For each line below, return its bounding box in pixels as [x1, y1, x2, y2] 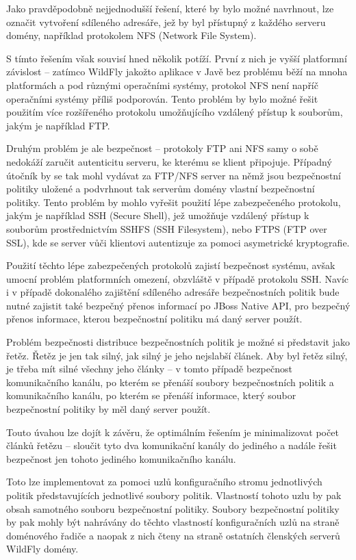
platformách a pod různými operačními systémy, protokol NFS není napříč [6, 77, 318, 92]
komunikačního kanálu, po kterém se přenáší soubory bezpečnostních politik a [6, 374, 334, 389]
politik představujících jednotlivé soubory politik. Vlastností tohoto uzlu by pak [6, 488, 342, 502]
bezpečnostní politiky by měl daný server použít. [6, 402, 211, 416]
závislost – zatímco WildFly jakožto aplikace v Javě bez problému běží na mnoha [6, 64, 348, 79]
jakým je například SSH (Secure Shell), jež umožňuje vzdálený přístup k [6, 208, 309, 222]
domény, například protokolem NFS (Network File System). [6, 28, 257, 42]
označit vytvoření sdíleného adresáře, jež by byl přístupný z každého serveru [6, 14, 326, 29]
